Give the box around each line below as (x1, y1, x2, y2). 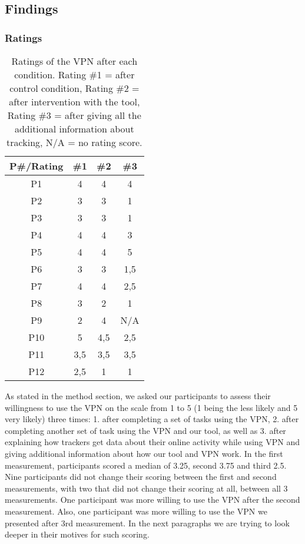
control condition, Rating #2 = (9, 81, 140, 95)
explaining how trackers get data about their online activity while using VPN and (5, 436, 300, 448)
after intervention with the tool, (9, 95, 140, 108)
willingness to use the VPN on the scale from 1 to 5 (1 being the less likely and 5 (5, 401, 298, 413)
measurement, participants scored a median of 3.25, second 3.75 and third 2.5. (5, 459, 287, 471)
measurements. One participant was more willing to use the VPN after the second (5, 493, 300, 506)
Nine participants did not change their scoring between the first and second (5, 470, 277, 483)
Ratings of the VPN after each (11, 54, 138, 68)
